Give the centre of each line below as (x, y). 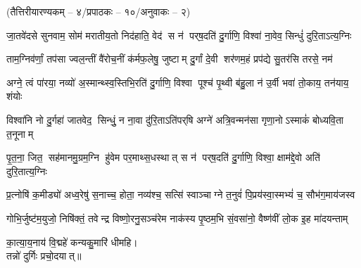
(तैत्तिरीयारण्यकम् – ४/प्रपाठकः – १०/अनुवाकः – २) (99, 11)
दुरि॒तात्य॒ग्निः (27, 171)
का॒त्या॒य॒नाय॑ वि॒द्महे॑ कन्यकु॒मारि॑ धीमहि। (72, 242)
